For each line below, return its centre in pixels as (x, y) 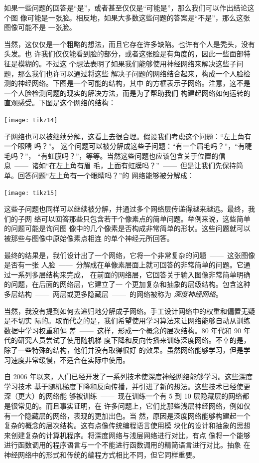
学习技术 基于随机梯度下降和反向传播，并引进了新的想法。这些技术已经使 (124, 386)
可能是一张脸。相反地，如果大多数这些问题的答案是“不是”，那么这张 (138, 17)
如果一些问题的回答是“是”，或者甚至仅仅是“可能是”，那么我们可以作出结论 (126, 7)
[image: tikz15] (31, 193)
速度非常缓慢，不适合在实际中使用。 (70, 359)
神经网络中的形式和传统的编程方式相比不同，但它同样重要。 (102, 454)
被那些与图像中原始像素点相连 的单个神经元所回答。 (89, 238)
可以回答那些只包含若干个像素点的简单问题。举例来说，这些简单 (146, 218)
